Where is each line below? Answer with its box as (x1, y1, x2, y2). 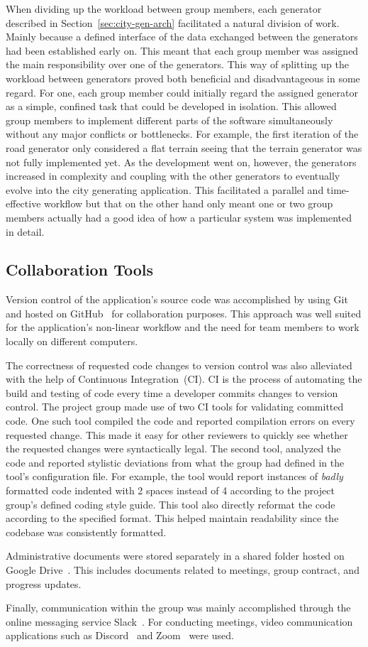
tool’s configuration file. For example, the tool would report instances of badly (6, 469, 343, 484)
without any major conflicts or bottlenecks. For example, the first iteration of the (6, 126, 359, 141)
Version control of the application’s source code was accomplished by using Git (6, 292, 348, 307)
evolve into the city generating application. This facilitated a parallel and (6, 182, 324, 197)
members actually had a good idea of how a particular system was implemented (6, 210, 352, 224)
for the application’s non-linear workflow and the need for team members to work (6, 320, 359, 335)
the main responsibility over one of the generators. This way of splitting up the (6, 57, 349, 72)
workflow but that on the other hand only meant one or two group (44, 196, 333, 211)
